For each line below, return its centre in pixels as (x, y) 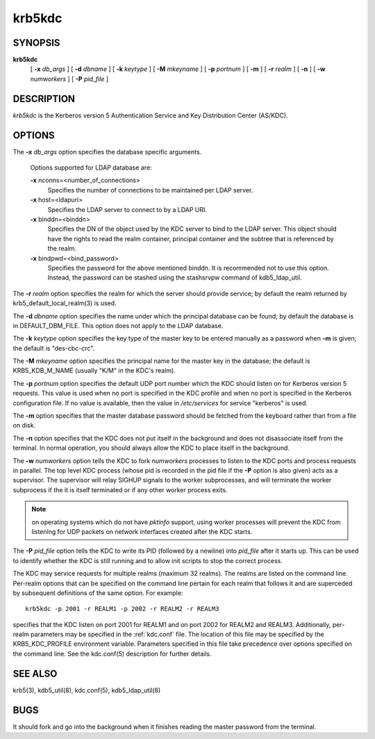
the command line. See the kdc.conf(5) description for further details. (112, 653)
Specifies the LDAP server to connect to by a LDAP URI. (127, 209)
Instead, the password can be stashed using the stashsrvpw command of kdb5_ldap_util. (175, 277)
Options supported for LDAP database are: (91, 168)
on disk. (24, 425)
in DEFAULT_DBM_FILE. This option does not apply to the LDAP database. (118, 325)
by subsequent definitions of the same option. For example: (98, 593)
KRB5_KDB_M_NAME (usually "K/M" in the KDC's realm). (94, 371)
